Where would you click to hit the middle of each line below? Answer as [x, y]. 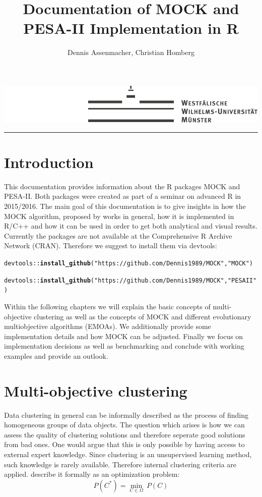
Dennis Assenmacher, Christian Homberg [131, 52]
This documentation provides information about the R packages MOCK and [122, 186]
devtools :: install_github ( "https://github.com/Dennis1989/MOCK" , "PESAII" [130, 280]
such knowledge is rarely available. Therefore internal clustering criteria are [120, 464]
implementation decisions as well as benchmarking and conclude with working [124, 346]
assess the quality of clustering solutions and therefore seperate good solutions [125, 434]
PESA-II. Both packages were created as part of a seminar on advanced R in [123, 196]
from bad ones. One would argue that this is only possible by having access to [124, 444]
